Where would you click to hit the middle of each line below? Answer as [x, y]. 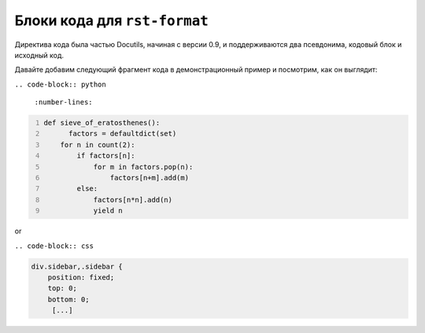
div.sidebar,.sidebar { [77, 266]
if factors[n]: [106, 156]
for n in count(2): [98, 145]
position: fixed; [81, 277]
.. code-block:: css [54, 246]
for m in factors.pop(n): [143, 166]
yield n [108, 211]
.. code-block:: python [60, 84]
